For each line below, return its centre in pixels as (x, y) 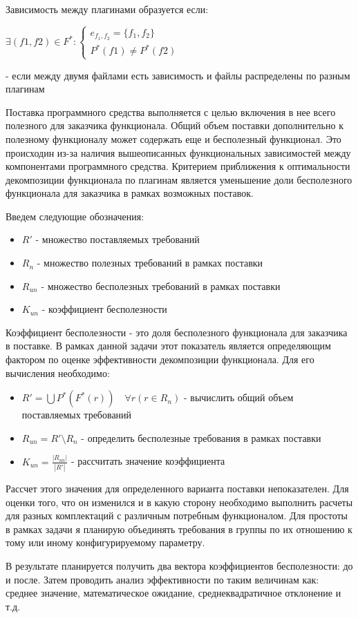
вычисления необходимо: (58, 373)
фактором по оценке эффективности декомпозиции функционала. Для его (160, 359)
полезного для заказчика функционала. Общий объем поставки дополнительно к (175, 125)
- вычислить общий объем (238, 397)
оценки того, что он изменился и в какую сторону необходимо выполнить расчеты (179, 502)
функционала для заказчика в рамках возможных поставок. (130, 193)
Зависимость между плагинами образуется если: (107, 9)
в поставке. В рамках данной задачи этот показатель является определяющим (168, 346)
